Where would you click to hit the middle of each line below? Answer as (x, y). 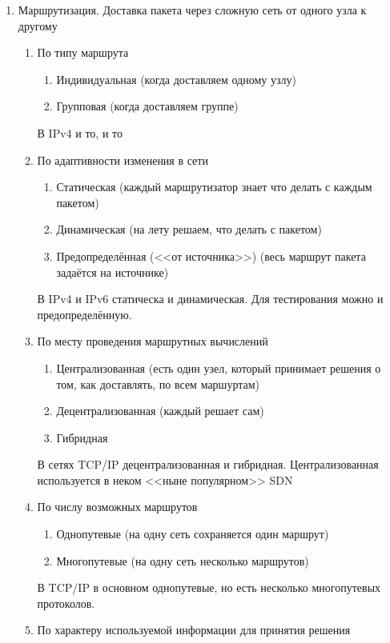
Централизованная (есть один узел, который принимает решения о (219, 367)
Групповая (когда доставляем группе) (147, 106)
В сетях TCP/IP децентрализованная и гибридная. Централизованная (208, 464)
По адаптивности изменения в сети (123, 160)
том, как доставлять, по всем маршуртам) (158, 383)
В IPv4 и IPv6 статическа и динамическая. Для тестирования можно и (210, 299)
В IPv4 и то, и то (80, 132)
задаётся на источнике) (113, 272)
